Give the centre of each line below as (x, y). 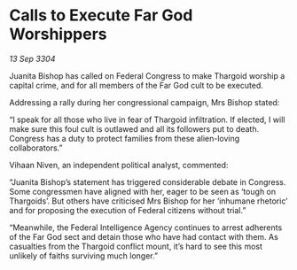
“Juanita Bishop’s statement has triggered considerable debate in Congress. (148, 181)
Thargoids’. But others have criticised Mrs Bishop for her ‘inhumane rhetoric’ (148, 201)
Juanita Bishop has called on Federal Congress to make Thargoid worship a (147, 75)
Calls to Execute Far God (101, 15)
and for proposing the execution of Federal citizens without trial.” (128, 210)
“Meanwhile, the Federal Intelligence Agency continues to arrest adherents (146, 228)
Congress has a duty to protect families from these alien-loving (125, 138)
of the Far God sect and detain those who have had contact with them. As (144, 236)
